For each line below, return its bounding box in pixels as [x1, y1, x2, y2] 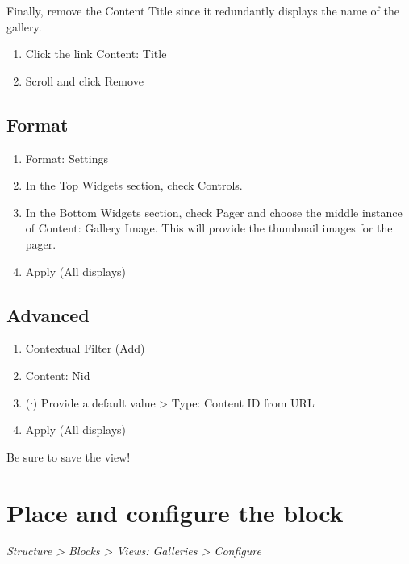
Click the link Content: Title [25, 45, 167, 62]
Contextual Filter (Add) [25, 340, 145, 357]
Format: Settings [25, 149, 109, 166]
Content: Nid [25, 366, 90, 383]
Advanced [6, 302, 90, 327]
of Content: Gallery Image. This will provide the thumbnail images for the [25, 219, 393, 236]
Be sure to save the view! [6, 448, 131, 465]
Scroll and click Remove [25, 72, 144, 89]
